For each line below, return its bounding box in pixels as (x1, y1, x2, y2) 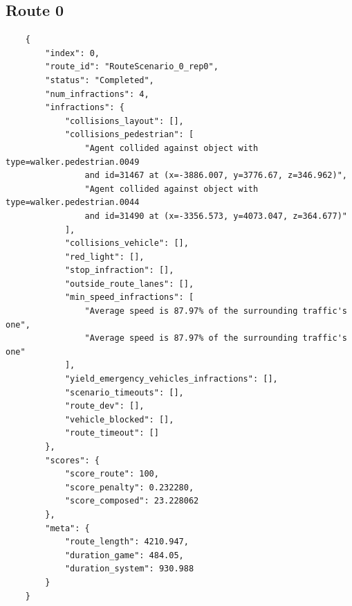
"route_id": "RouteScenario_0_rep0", (45, 62, 219, 72)
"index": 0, (45, 48, 100, 58)
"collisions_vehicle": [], (64, 238, 189, 249)
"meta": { (45, 523, 90, 533)
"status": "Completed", (45, 75, 154, 85)
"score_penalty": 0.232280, (64, 482, 194, 492)
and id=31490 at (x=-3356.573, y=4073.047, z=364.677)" (84, 211, 347, 221)
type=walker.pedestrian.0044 (6, 197, 140, 208)
